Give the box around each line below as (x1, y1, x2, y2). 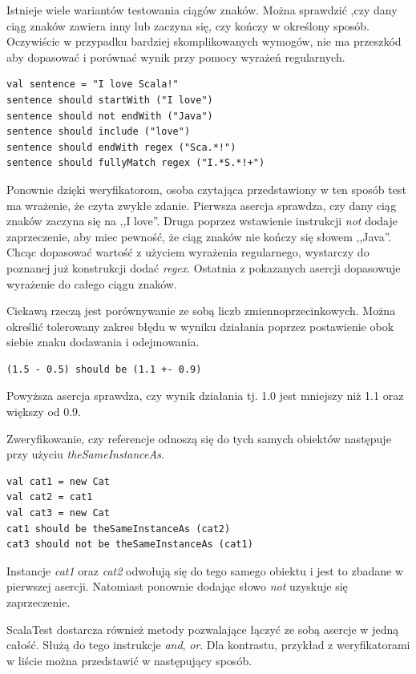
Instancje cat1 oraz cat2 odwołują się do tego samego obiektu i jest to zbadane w (6, 562, 403, 579)
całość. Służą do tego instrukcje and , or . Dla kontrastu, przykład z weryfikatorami (6, 636, 410, 653)
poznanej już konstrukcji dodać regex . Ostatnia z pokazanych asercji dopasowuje (6, 259, 401, 276)
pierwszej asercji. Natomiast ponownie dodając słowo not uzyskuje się (6, 578, 348, 595)
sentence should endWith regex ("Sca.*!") (6, 141, 236, 153)
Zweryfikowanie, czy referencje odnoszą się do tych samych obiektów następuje (6, 430, 391, 446)
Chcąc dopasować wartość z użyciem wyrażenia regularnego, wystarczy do (6, 244, 370, 260)
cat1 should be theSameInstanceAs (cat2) (6, 523, 231, 535)
